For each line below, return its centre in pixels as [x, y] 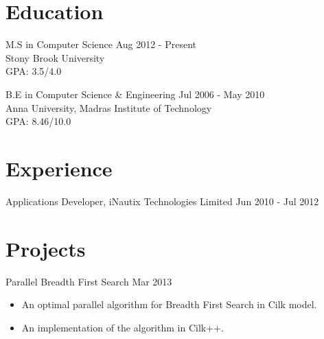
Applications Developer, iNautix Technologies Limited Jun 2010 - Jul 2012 [162, 201]
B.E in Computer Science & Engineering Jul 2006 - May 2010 [135, 94]
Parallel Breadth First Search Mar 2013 [89, 281]
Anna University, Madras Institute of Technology [109, 107]
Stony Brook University [55, 57]
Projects [46, 248]
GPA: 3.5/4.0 [34, 71]
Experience [59, 168]
